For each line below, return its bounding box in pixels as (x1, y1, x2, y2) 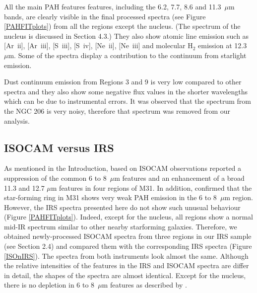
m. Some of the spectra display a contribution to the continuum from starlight (8, 50, 247, 60)
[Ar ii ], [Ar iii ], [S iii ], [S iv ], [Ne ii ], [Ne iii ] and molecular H (4, 40, 193, 51)
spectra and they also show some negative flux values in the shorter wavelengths (4, 86, 248, 96)
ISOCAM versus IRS (4, 140, 114, 155)
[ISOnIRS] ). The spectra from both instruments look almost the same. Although (4, 250, 249, 261)
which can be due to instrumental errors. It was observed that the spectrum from (4, 96, 252, 106)
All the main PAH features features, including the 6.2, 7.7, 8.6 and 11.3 (4, 1, 221, 11)
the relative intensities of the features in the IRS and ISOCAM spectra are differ (4, 260, 249, 271)
